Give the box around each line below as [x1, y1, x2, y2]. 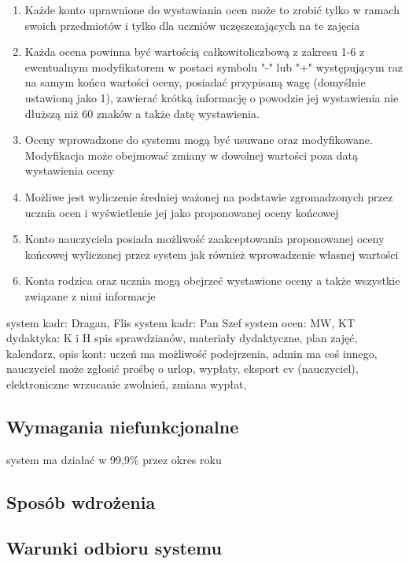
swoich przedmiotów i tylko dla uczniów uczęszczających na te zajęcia [24, 17, 360, 33]
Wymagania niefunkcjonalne [6, 414, 239, 438]
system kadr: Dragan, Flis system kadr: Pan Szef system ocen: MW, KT [6, 314, 355, 330]
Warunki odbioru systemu [6, 536, 222, 560]
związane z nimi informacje [24, 287, 156, 304]
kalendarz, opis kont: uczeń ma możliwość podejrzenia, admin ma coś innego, [6, 345, 378, 361]
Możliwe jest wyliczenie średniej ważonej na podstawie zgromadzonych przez [24, 188, 393, 205]
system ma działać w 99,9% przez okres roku [6, 451, 222, 467]
